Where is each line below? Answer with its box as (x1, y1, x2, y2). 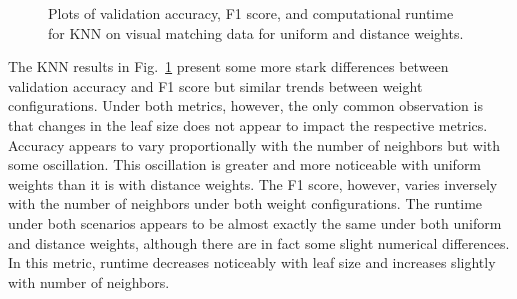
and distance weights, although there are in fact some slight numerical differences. (8, 232, 510, 253)
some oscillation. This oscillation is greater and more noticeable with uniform (8, 154, 482, 175)
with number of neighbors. (8, 271, 170, 292)
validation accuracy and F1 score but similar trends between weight (8, 75, 423, 96)
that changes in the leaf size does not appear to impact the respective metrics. (8, 114, 488, 135)
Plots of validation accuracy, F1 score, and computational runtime (48, 3, 454, 23)
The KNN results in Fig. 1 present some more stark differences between (8, 56, 449, 77)
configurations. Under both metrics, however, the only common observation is (8, 95, 483, 116)
